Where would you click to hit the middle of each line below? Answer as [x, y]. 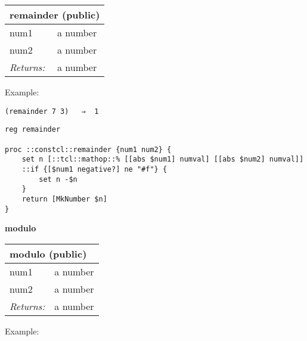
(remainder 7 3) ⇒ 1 [52, 111]
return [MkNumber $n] [64, 199]
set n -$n [58, 179]
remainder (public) [55, 15]
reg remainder [33, 130]
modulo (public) [48, 253]
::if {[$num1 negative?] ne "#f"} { [94, 169]
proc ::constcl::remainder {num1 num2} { [88, 149]
